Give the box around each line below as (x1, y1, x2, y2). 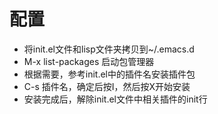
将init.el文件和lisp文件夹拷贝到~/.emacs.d (23, 43, 195, 55)
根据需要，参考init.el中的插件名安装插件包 (23, 68, 196, 80)
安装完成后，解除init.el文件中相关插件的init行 (23, 93, 208, 105)
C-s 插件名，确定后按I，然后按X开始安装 (23, 80, 191, 92)
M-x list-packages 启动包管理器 (23, 55, 155, 67)
